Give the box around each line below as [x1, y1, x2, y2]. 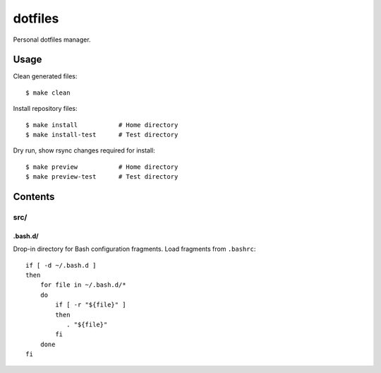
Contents [13, 191, 55, 203]
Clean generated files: [13, 72, 78, 81]
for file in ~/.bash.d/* [40, 281, 126, 289]
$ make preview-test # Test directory [25, 173, 179, 181]
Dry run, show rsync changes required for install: [13, 146, 155, 155]
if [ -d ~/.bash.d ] [25, 261, 97, 269]
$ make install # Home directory [25, 121, 179, 129]
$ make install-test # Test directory [25, 131, 179, 139]
